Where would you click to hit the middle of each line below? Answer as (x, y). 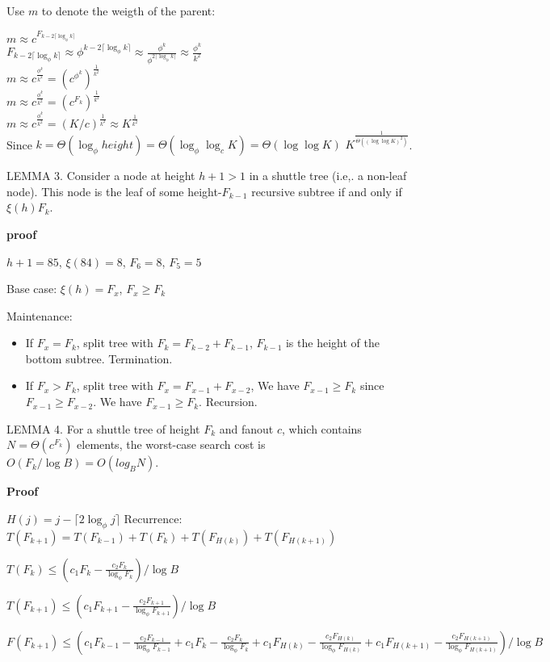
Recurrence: (153, 518)
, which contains (322, 428)
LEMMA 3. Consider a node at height (101, 176)
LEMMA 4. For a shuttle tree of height (103, 428)
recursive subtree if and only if (327, 191)
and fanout (246, 428)
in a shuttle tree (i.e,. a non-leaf (328, 176)
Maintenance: (40, 315)
